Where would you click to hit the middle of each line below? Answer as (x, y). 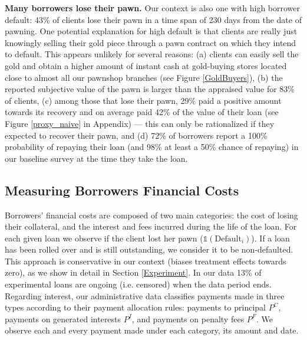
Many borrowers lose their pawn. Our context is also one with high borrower (153, 8)
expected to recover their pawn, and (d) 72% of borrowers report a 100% (136, 135)
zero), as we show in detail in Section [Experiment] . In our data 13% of (133, 272)
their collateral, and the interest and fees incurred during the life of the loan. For (151, 226)
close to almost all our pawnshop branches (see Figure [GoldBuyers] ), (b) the (144, 77)
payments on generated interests (63, 318)
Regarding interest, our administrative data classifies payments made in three (145, 295)
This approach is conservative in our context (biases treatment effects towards (146, 261)
